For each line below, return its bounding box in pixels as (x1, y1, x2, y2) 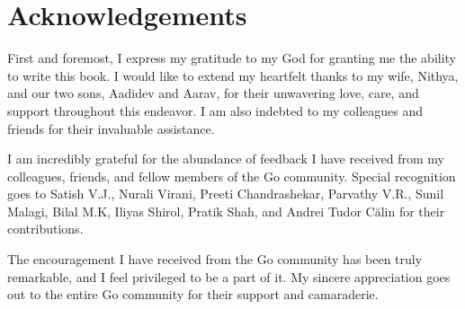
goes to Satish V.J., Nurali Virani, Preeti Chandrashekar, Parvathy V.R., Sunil (7, 184, 444, 203)
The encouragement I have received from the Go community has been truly (7, 250, 423, 269)
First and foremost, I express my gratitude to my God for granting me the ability (7, 49, 457, 67)
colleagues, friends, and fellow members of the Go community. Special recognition (7, 166, 456, 185)
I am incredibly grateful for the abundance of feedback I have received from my (7, 149, 444, 168)
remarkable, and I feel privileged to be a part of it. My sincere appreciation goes (7, 267, 451, 286)
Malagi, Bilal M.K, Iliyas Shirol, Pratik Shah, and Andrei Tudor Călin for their (7, 201, 445, 220)
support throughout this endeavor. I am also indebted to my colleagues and (7, 101, 424, 119)
